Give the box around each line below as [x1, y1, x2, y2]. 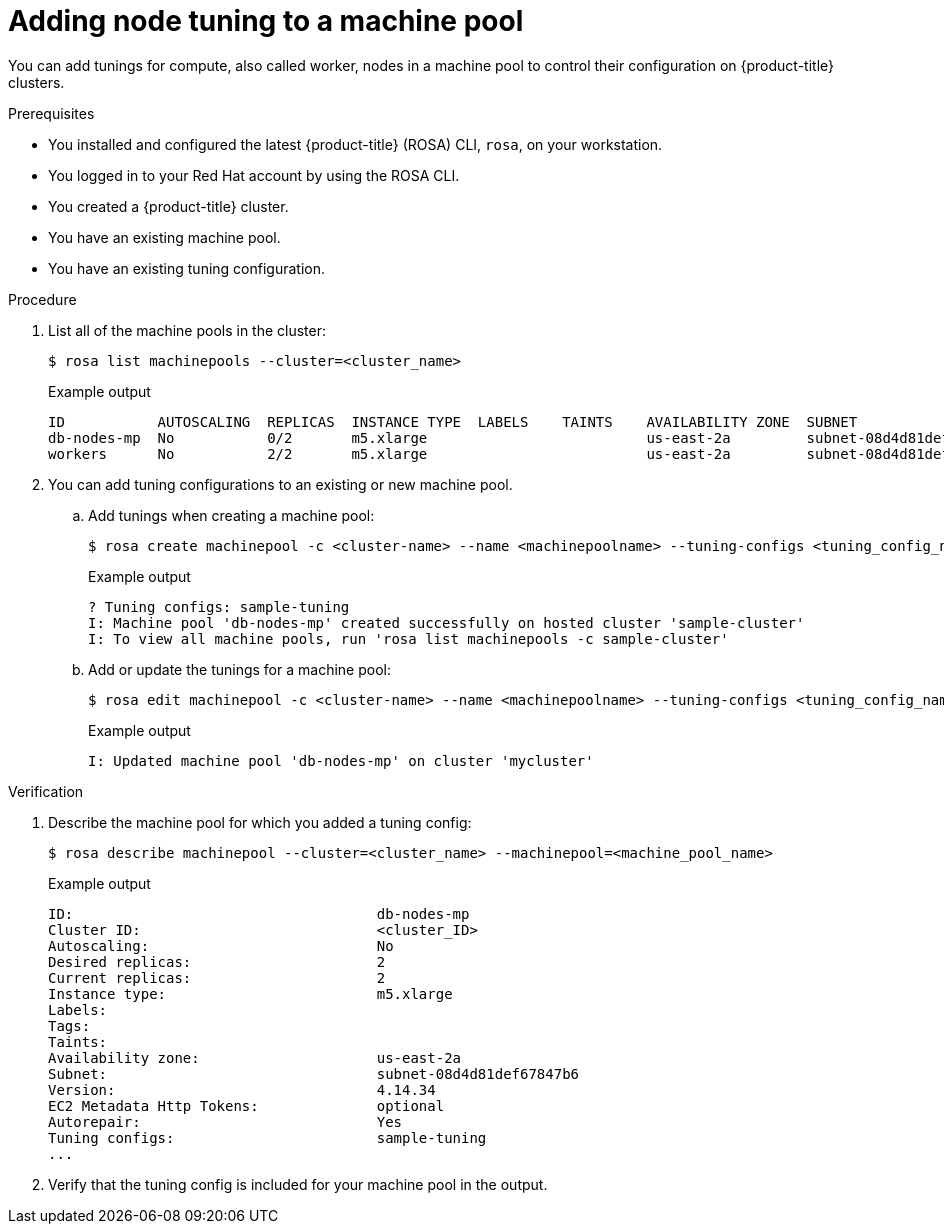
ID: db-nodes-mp [48, 905, 470, 922]
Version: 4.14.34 [48, 1081, 436, 1098]
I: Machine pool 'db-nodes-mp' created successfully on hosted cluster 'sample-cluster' [88, 614, 805, 631]
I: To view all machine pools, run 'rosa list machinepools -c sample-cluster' [88, 630, 729, 647]
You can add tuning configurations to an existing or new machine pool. [48, 475, 513, 493]
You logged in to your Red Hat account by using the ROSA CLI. [48, 166, 460, 184]
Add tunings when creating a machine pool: [88, 506, 375, 524]
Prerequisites [8, 104, 95, 122]
